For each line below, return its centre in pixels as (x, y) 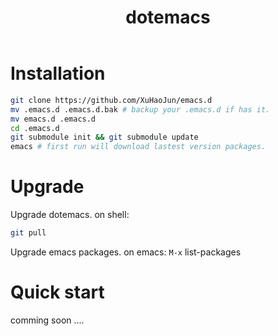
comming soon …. (47, 320)
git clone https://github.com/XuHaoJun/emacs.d (111, 100)
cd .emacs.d (35, 128)
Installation (58, 73)
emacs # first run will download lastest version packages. (138, 147)
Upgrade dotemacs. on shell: (70, 215)
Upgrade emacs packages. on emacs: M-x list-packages (126, 252)
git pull (28, 233)
